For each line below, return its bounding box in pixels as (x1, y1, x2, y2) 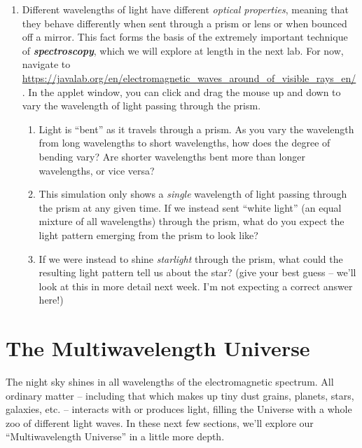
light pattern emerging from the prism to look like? (39, 227, 258, 242)
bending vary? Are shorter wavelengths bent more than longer (39, 149, 305, 163)
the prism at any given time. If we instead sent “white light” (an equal (39, 200, 342, 215)
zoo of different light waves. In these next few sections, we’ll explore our (6, 415, 314, 430)
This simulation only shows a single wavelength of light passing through (39, 186, 347, 201)
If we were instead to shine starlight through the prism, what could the (39, 251, 343, 266)
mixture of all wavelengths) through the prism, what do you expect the (39, 214, 344, 229)
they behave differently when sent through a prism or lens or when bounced (22, 15, 347, 30)
